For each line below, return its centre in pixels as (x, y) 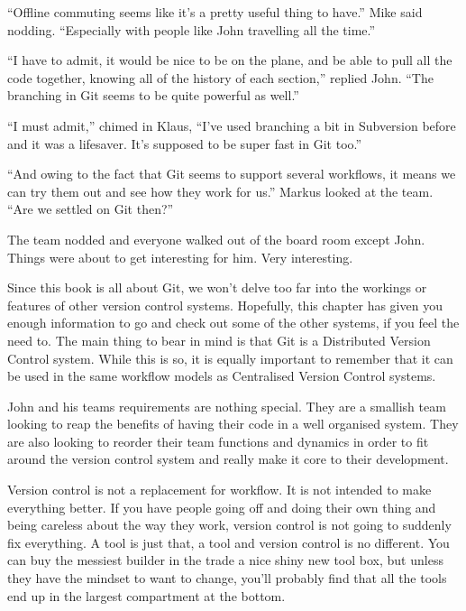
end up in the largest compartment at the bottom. (146, 595)
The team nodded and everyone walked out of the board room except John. (216, 239)
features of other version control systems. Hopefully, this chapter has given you (225, 305)
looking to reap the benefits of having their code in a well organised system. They (233, 424)
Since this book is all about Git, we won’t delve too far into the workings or (217, 287)
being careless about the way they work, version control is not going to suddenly (229, 525)
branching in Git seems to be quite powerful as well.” (153, 95)
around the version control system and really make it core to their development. (228, 459)
